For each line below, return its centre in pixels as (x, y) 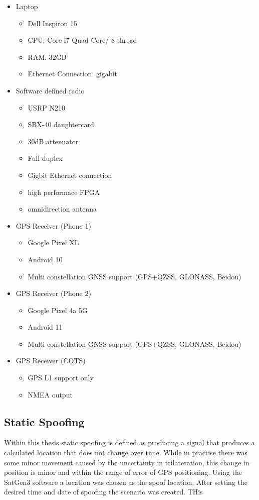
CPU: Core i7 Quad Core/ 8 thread (82, 40)
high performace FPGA (64, 192)
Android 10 (45, 259)
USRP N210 (46, 107)
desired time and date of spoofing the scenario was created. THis (103, 492)
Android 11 (45, 327)
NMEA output (50, 394)
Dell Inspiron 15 (52, 23)
